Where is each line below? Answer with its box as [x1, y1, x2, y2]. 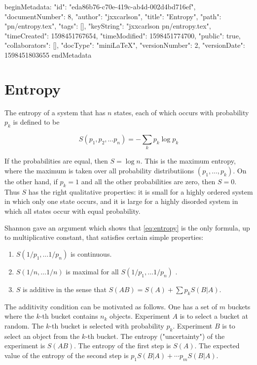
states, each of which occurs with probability [114, 107, 249, 117]
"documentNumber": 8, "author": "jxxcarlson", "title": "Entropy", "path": [4, 11, 221, 21]
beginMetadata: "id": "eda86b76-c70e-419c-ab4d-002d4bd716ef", [4, 1, 196, 11]
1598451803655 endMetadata [4, 49, 92, 60]
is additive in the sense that [23, 284, 107, 294]
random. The [4, 320, 44, 331]
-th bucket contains [39, 311, 98, 321]
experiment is [4, 340, 45, 351]
